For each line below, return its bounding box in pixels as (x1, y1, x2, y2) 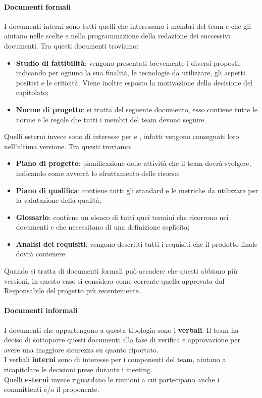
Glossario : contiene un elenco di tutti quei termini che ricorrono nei (16, 211, 229, 222)
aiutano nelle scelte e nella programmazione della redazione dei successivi (4, 30, 230, 41)
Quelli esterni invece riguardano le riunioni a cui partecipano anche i (4, 374, 220, 384)
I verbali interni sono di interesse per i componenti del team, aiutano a (4, 354, 226, 365)
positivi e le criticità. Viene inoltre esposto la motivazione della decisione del (16, 77, 252, 87)
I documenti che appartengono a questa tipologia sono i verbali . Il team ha (4, 324, 239, 335)
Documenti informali (4, 305, 78, 316)
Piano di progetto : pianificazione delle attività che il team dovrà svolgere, (16, 158, 251, 168)
